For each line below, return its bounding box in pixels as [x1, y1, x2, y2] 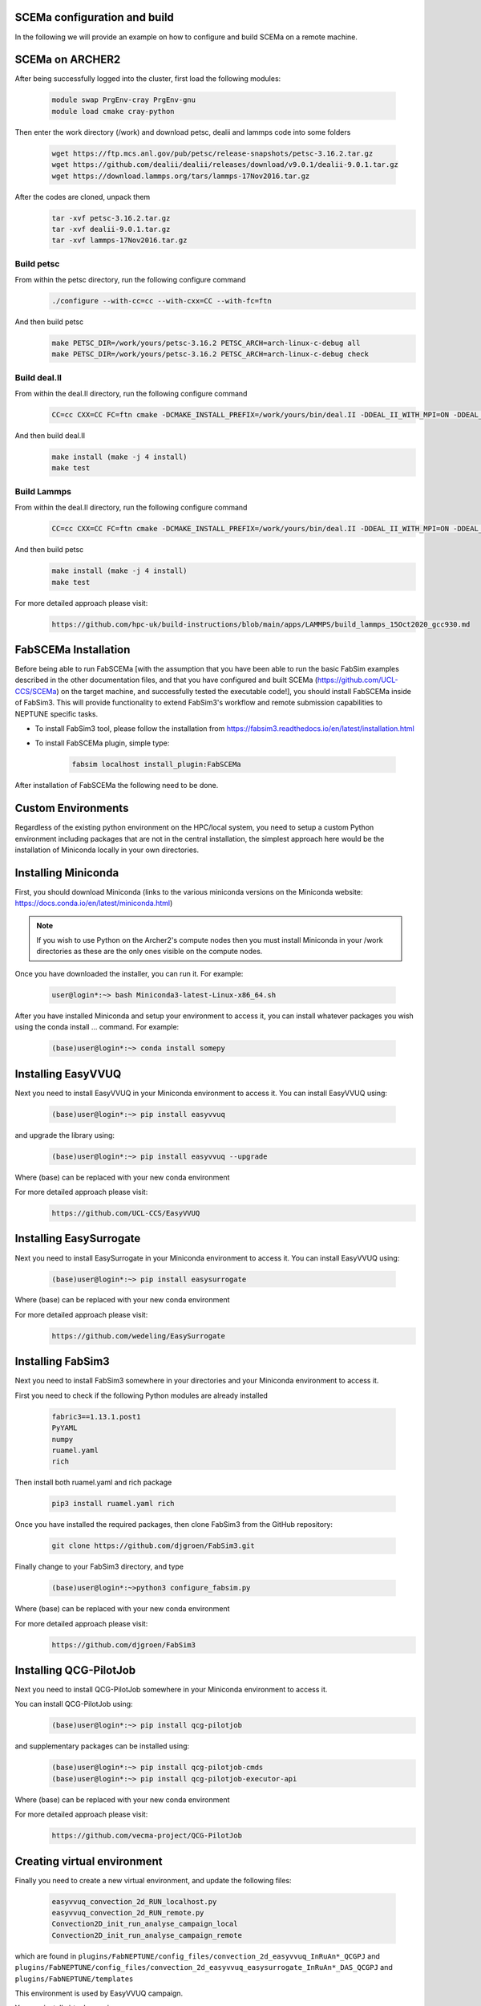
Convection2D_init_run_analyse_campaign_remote [51, 1931, 242, 1939]
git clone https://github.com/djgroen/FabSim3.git [51, 1541, 256, 1550]
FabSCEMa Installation [14, 643, 131, 656]
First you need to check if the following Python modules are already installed [14, 1391, 269, 1400]
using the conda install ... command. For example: [14, 1022, 180, 1032]
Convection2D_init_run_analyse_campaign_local [51, 1919, 238, 1929]
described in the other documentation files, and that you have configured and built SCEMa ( [14, 675, 318, 685]
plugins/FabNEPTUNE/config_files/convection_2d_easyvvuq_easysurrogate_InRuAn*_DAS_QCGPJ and [14, 1963, 393, 1972]
